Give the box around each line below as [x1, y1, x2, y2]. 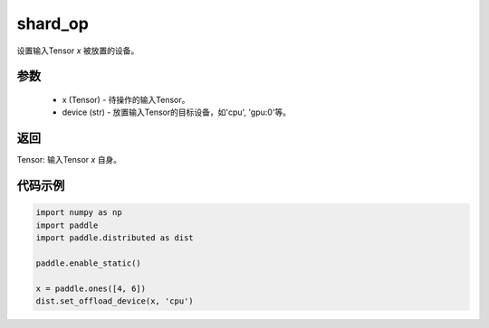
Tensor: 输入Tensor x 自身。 [16, 155, 122, 165]
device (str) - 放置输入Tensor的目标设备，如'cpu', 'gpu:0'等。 [62, 107, 292, 117]
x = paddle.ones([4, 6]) [35, 283, 147, 294]
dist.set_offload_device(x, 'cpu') [35, 295, 194, 306]
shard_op [16, 14, 90, 33]
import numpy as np [35, 208, 122, 218]
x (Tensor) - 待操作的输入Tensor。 [62, 94, 190, 105]
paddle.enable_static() [35, 258, 142, 268]
